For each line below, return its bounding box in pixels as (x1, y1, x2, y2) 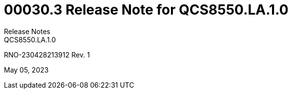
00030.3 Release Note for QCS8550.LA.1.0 (4, 1, 289, 18)
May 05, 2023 (4, 65, 49, 74)
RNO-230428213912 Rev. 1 (4, 50, 90, 59)
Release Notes (4, 27, 50, 36)
